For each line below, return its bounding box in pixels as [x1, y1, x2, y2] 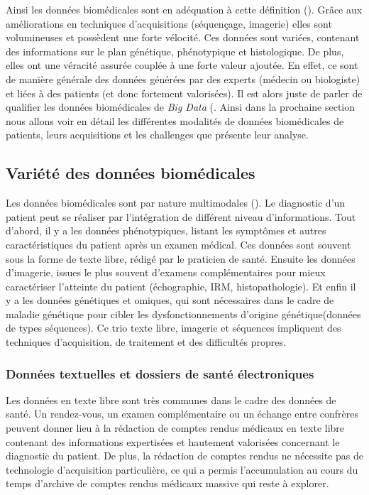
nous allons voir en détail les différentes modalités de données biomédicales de [6, 113, 344, 128]
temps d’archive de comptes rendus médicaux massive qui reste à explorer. [6, 476, 329, 491]
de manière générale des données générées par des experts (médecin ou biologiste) [6, 71, 360, 86]
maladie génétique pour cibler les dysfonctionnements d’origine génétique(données [6, 306, 361, 321]
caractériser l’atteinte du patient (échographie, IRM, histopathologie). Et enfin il [6, 278, 356, 293]
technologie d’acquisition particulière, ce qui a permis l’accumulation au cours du [6, 462, 358, 477]
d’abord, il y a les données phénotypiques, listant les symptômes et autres [6, 223, 326, 238]
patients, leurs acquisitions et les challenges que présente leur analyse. [6, 127, 309, 142]
